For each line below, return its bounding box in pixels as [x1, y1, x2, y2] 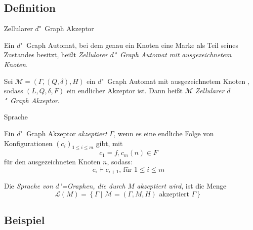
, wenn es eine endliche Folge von [113, 128, 214, 138]
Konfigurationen [4, 138, 53, 148]
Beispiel [4, 212, 45, 228]
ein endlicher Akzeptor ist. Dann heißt [67, 85, 183, 96]
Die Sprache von [4, 181, 53, 191]
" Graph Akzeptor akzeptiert [20, 128, 107, 138]
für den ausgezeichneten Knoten [4, 156, 101, 167]
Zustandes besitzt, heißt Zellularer [4, 49, 108, 60]
